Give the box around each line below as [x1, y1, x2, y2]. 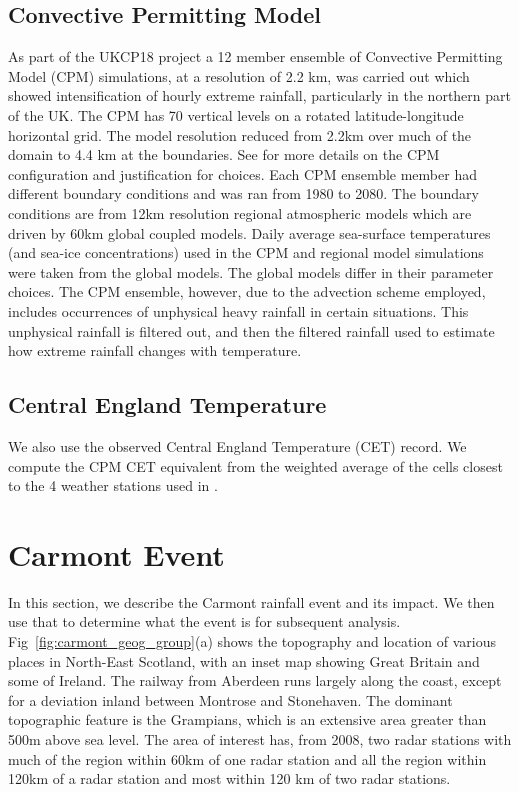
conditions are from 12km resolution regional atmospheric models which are [8, 202, 472, 223]
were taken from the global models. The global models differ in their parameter [8, 261, 494, 282]
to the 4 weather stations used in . [8, 475, 218, 496]
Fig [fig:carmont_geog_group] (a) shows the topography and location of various [8, 631, 496, 651]
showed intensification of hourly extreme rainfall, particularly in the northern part [8, 85, 511, 106]
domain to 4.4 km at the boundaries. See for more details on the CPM [8, 144, 440, 165]
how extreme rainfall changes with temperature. [8, 340, 302, 361]
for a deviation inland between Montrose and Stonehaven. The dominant [8, 689, 453, 710]
